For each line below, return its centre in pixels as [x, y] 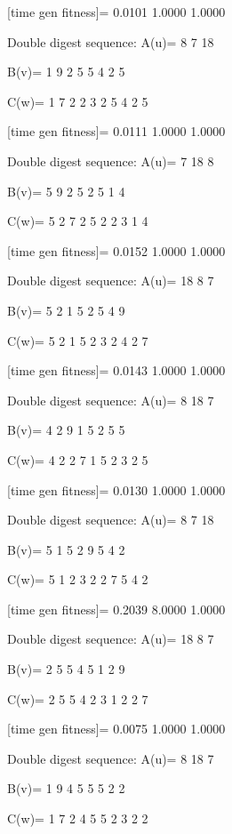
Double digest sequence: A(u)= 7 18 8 [111, 160]
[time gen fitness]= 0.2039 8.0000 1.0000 [116, 609]
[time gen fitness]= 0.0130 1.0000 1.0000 [116, 489]
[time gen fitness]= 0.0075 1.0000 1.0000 [116, 729]
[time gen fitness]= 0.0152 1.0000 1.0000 [116, 250]
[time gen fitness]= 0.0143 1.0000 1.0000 [116, 370]
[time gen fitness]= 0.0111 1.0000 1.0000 [116, 131]
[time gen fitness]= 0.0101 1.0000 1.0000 [116, 12]
